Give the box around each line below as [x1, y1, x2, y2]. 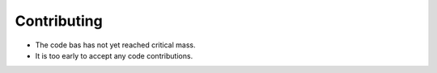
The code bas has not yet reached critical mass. [35, 40, 196, 50]
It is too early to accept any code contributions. [35, 51, 193, 60]
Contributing [15, 12, 103, 30]
